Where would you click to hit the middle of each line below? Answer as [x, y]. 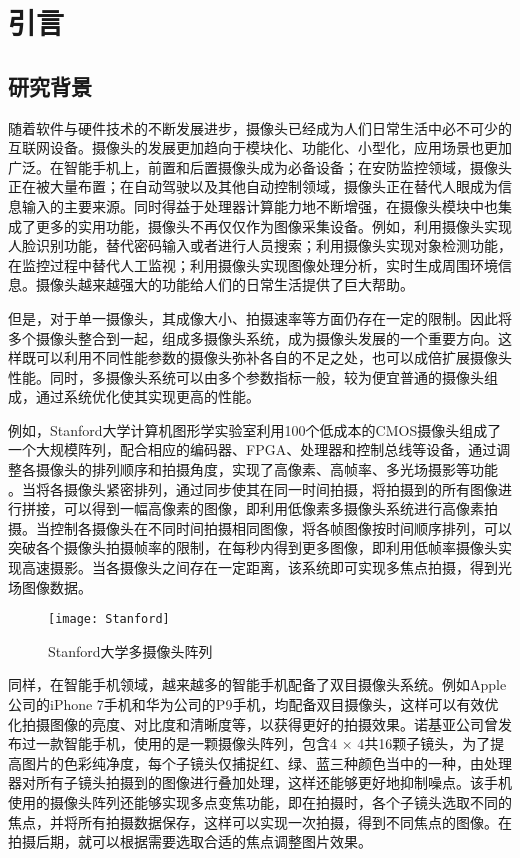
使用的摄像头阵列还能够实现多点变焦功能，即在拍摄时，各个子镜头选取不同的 [260, 802]
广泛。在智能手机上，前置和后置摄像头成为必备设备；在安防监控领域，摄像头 [260, 166]
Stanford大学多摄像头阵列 [130, 650]
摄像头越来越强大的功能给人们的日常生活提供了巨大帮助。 [224, 284]
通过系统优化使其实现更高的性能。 [147, 396]
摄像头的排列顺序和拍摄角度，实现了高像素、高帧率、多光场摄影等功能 [266, 469]
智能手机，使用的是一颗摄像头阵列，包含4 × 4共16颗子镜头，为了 [277, 743]
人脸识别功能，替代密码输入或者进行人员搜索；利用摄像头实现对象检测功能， [260, 245]
